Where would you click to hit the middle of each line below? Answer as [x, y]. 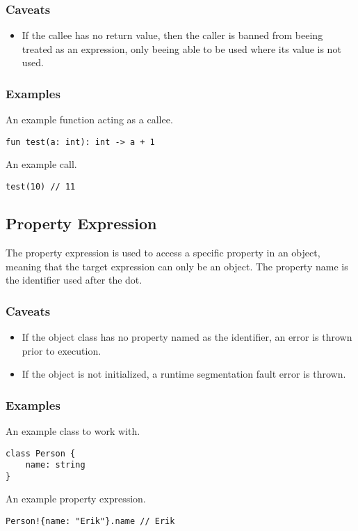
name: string [55, 465]
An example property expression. [76, 499]
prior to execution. [62, 350]
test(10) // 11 [41, 187]
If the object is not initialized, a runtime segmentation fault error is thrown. [184, 374]
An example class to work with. [73, 430]
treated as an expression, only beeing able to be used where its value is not [181, 48]
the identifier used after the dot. [74, 280]
